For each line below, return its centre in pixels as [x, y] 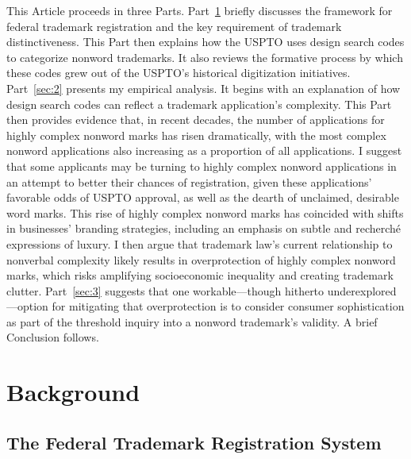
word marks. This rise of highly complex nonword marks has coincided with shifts [205, 212]
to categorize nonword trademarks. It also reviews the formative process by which [205, 57]
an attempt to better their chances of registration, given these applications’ [189, 181]
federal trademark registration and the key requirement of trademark [174, 26]
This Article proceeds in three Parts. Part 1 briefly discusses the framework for [200, 10]
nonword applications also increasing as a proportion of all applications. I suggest [204, 150]
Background [73, 392]
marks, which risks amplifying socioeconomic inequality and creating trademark [200, 275]
